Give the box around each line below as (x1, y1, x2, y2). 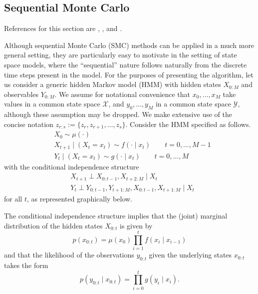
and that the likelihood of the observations (4, 249, 134, 260)
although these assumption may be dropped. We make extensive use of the (4, 109, 232, 119)
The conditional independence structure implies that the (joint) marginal (4, 210, 228, 220)
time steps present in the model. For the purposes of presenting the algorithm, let (4, 69, 254, 79)
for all (4, 193, 22, 204)
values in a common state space (4, 98, 100, 109)
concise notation (4, 118, 53, 129)
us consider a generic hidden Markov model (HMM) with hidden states (4, 79, 221, 89)
